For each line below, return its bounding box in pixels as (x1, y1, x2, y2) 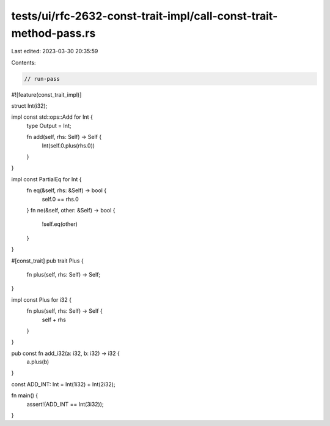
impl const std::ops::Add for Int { (11, 113, 93, 121)
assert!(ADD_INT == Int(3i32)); (26, 400, 104, 408)
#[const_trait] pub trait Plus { (11, 257, 84, 264)
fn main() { (11, 392, 38, 399)
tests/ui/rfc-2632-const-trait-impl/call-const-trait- (11, 9, 278, 23)
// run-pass (24, 75, 61, 82)
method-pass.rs (11, 26, 96, 40)
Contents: (11, 59, 36, 66)
